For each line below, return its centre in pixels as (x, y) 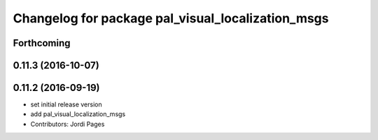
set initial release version (66, 104)
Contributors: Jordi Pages (68, 124)
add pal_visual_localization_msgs (78, 114)
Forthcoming (42, 43)
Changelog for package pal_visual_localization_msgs (171, 18)
